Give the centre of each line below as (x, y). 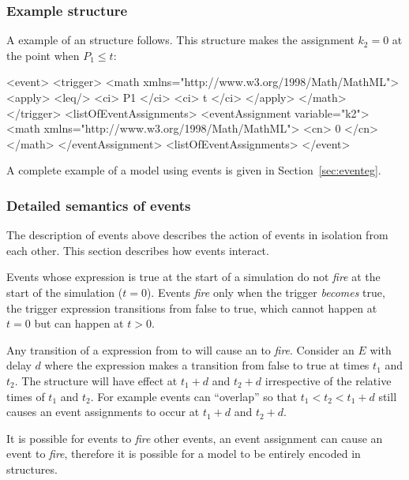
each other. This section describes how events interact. (138, 250)
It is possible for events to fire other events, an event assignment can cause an (195, 438)
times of (26, 396)
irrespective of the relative (328, 380)
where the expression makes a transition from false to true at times (207, 365)
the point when (43, 55)
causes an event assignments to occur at (103, 412)
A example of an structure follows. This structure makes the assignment (180, 40)
